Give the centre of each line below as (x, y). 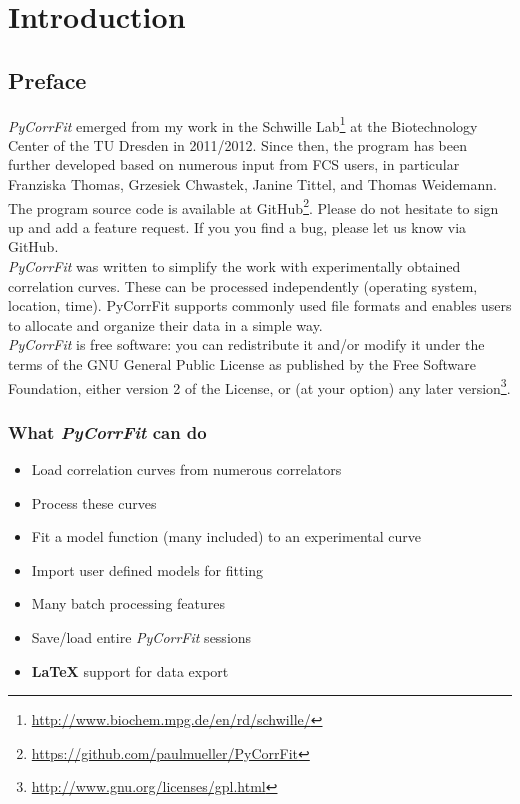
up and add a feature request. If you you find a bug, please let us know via (237, 226)
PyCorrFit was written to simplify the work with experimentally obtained (234, 266)
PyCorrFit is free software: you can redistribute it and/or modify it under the (246, 344)
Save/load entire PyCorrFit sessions (141, 637)
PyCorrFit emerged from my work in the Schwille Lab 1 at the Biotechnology (243, 124)
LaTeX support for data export (130, 670)
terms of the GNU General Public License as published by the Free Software (242, 364)
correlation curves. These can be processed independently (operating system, (243, 285)
